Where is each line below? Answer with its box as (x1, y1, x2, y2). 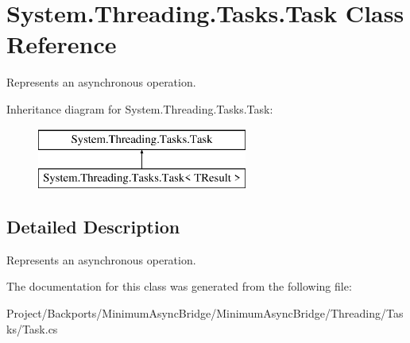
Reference (6, 28, 117, 60)
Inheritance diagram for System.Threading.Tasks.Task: (6, 100, 273, 117)
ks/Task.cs (6, 320, 58, 337)
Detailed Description (6, 214, 180, 239)
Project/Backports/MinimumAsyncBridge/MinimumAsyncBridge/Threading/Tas (6, 305, 404, 322)
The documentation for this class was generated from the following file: (6, 278, 352, 295)
